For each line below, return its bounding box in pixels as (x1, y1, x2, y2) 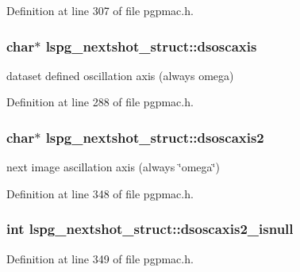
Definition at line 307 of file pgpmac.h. (6, 2, 194, 18)
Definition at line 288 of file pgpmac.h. (6, 94, 194, 110)
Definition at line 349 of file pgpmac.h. (6, 250, 194, 266)
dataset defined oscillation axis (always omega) (6, 67, 234, 83)
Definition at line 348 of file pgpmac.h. (6, 185, 194, 201)
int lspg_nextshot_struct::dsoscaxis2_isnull (6, 219, 294, 239)
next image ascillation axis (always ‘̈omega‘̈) (6, 159, 220, 175)
